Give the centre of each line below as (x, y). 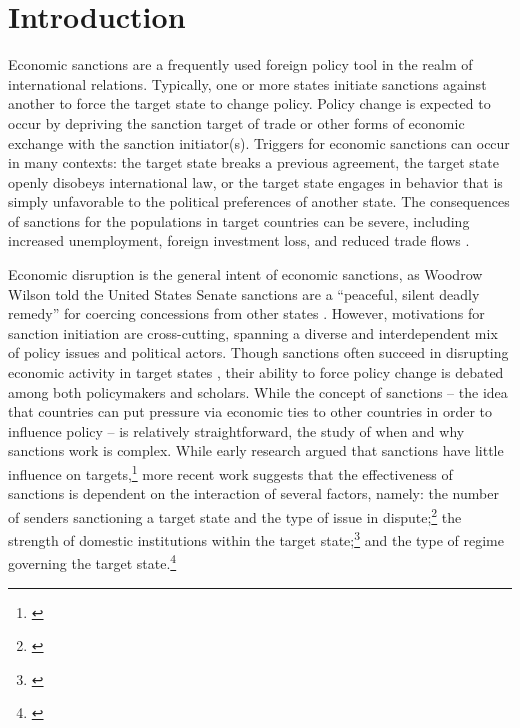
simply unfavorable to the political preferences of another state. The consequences (259, 201)
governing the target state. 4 (92, 561)
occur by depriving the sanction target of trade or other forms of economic (236, 122)
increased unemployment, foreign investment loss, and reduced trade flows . (239, 240)
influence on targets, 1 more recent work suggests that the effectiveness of (230, 472)
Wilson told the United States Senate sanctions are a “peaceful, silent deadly (244, 293)
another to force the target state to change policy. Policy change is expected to (249, 103)
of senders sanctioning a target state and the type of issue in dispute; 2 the (235, 515)
